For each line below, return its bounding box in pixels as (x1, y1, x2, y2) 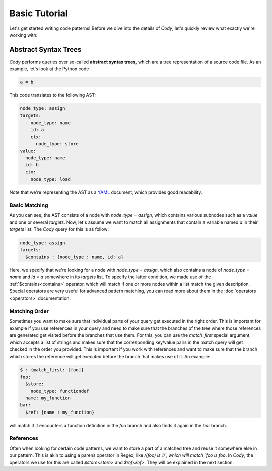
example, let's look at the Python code (9, 66, 89, 72)
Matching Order (9, 308, 49, 315)
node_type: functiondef (30, 388, 89, 394)
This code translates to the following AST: (9, 92, 96, 98)
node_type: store (36, 141, 79, 147)
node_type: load (30, 176, 71, 182)
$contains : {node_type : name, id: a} (25, 254, 124, 260)
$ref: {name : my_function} (25, 409, 95, 415)
